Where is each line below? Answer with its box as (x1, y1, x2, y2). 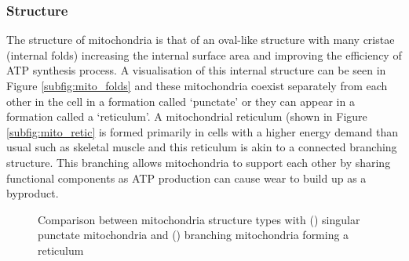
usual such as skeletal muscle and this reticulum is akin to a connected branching (6, 139, 397, 155)
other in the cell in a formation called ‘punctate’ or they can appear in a (6, 92, 355, 109)
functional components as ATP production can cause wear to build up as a (6, 169, 367, 186)
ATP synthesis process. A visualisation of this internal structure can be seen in (6, 62, 386, 78)
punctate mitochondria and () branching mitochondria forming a (38, 227, 349, 243)
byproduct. (6, 185, 59, 201)
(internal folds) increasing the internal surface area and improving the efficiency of (6, 46, 402, 63)
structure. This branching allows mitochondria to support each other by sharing (6, 154, 391, 170)
